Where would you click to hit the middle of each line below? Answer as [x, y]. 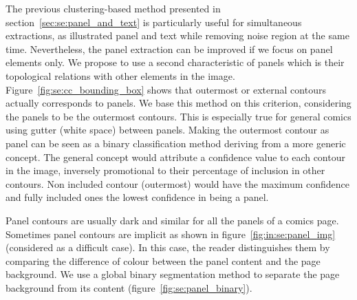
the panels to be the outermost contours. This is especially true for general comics [178, 116]
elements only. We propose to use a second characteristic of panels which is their [175, 62]
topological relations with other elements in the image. [120, 75]
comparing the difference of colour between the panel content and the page [163, 260]
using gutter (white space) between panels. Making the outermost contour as [167, 130]
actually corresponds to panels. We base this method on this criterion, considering [178, 103]
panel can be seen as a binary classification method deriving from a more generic [176, 143]
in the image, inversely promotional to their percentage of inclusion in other [165, 170]
